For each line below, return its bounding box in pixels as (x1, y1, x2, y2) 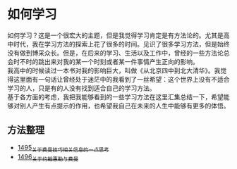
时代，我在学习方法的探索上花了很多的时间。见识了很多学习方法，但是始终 (13, 39, 230, 48)
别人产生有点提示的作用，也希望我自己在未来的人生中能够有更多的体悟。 (19, 101, 230, 110)
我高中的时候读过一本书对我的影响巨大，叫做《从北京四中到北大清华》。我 (7, 66, 221, 75)
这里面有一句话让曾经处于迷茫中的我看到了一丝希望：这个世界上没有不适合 (13, 75, 230, 83)
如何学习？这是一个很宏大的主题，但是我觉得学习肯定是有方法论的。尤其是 (7, 31, 224, 39)
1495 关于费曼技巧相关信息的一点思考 (17, 143, 109, 154)
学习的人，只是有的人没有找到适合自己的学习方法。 (7, 84, 156, 92)
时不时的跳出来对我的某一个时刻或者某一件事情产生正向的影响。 (13, 57, 199, 65)
